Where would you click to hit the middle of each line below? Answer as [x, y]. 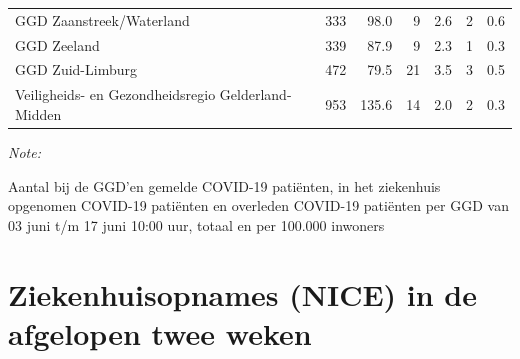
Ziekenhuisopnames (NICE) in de [243, 293]
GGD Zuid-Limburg [76, 69]
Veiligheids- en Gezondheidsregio [115, 94]
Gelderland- [255, 94]
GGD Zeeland [57, 44]
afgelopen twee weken [160, 332]
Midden [38, 113]
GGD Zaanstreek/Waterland [102, 19]
